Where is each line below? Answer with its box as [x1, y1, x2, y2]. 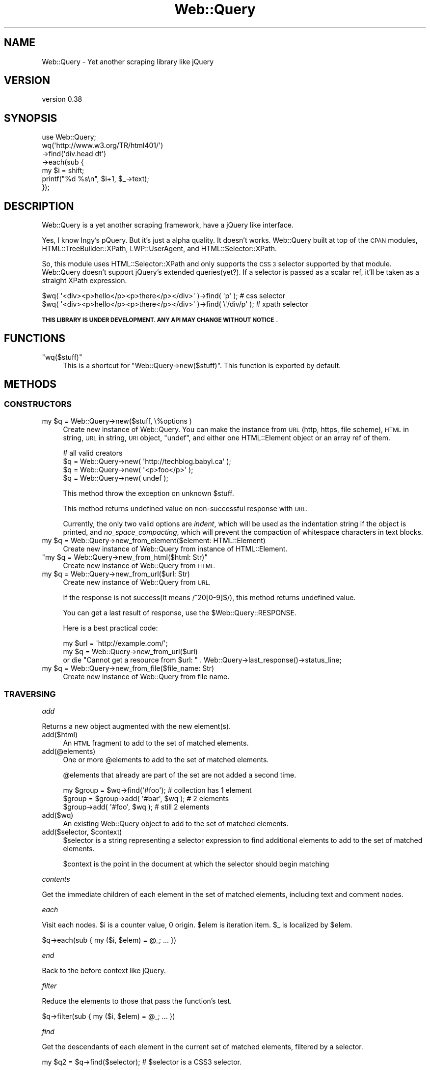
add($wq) [42, 810, 74, 819]
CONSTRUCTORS [4, 399, 72, 409]
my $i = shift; [42, 166, 84, 175]
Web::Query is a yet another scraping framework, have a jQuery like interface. [42, 221, 294, 230]
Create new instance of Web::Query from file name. [63, 672, 230, 681]
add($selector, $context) [42, 827, 122, 836]
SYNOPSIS [4, 112, 57, 124]
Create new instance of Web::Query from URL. [63, 578, 211, 587]
